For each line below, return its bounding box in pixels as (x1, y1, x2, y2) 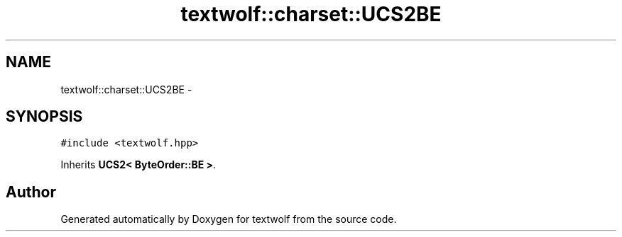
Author (6, 183, 56, 201)
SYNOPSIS (6, 108, 83, 126)
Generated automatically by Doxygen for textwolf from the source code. (60, 213, 397, 226)
